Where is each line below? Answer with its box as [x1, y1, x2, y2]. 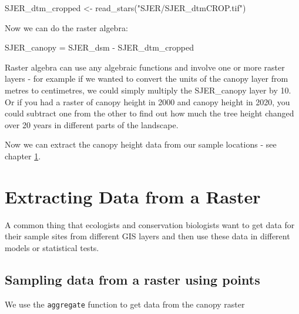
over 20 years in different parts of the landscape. [5, 118, 179, 131]
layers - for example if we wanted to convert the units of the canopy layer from [5, 72, 288, 85]
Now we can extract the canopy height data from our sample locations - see [5, 138, 277, 151]
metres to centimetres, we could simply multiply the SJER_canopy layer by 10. [5, 83, 291, 96]
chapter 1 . [5, 149, 41, 162]
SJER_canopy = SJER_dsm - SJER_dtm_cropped [5, 41, 194, 54]
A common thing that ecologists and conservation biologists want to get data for [5, 218, 295, 231]
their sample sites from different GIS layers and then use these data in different [5, 230, 290, 242]
